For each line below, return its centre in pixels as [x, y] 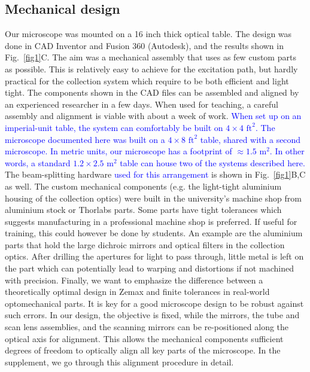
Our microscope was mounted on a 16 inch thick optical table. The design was [148, 34]
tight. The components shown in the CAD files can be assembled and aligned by [152, 92]
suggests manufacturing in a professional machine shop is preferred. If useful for [151, 221]
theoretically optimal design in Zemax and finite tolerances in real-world [137, 292]
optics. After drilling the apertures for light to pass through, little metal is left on [154, 256]
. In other [287, 151]
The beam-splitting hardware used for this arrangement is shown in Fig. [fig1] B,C [155, 174]
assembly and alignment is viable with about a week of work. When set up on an [153, 116]
